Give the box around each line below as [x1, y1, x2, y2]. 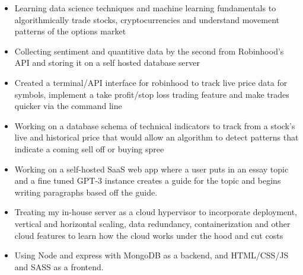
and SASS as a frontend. [14, 260, 104, 273]
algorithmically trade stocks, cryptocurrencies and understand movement [14, 13, 280, 25]
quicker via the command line [14, 100, 122, 112]
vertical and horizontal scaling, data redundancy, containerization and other [14, 217, 291, 229]
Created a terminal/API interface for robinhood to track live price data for [14, 76, 288, 88]
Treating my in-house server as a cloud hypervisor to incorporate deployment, [14, 206, 297, 218]
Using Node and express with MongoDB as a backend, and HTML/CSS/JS [14, 249, 289, 261]
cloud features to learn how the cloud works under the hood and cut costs [14, 229, 283, 241]
